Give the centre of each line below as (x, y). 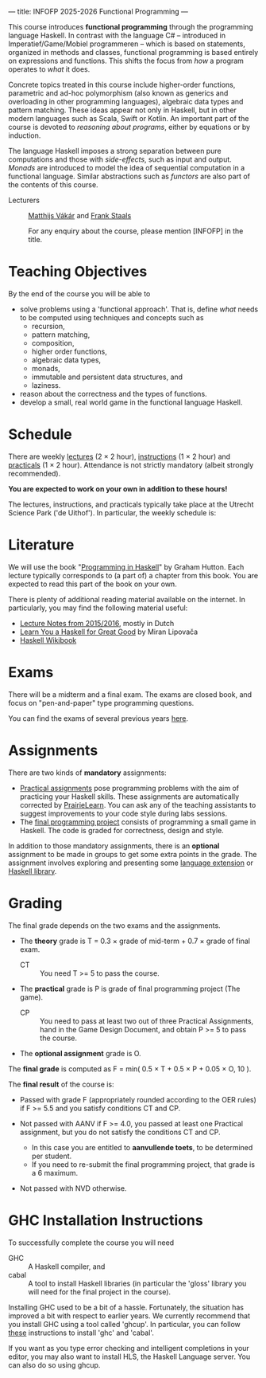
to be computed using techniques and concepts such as (112, 317)
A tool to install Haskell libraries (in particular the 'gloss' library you (137, 1283)
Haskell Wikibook (48, 640)
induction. (25, 135)
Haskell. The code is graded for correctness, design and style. (121, 830)
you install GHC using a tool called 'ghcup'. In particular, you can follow (124, 1324)
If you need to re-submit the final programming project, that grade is (143, 1164)
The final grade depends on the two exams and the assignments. (114, 925)
